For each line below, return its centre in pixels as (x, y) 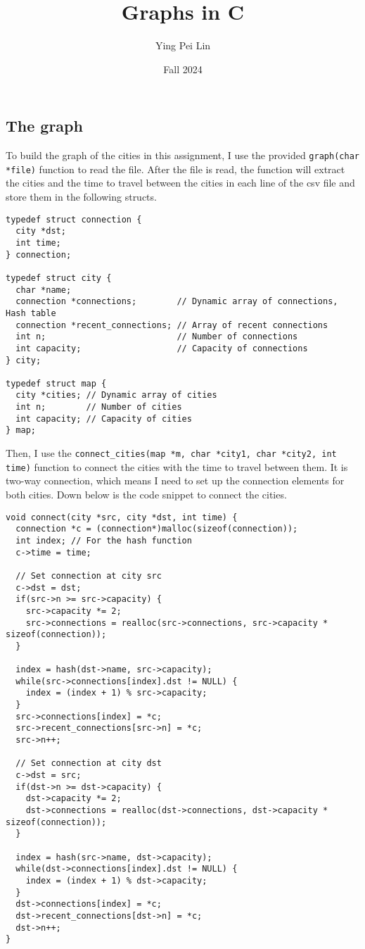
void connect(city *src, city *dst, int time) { (122, 517)
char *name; (44, 290)
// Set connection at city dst (89, 763)
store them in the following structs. (81, 197)
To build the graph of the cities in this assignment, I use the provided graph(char (182, 155)
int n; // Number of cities (99, 407)
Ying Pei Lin (183, 45)
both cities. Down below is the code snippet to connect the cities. (146, 494)
